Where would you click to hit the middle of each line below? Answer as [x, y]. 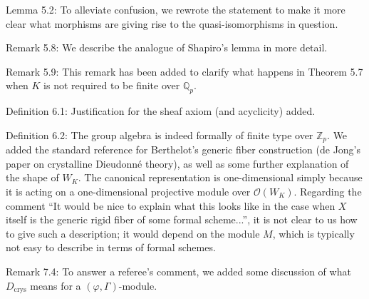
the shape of [32, 177]
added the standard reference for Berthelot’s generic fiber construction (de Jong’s [183, 149]
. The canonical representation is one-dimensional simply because [220, 177]
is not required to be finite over [112, 85]
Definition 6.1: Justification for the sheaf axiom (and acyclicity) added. [161, 111]
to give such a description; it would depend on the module [133, 233]
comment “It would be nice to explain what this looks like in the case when [171, 205]
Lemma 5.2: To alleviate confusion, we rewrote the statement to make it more [176, 9]
